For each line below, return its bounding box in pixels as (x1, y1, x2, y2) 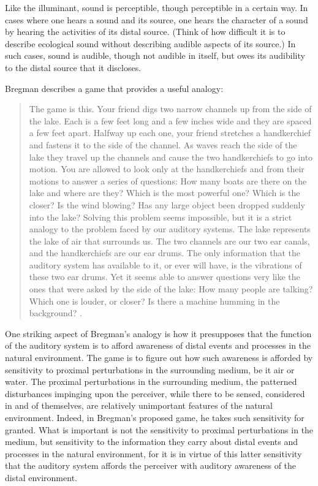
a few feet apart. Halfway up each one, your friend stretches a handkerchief (29, 126, 311, 139)
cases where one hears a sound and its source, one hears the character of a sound (5, 13, 308, 26)
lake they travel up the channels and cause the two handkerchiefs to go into (29, 150, 313, 163)
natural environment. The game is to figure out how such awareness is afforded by (5, 351, 313, 364)
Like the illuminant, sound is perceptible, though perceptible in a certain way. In (5, 1, 308, 13)
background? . (29, 306, 82, 319)
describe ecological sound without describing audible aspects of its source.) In (5, 37, 296, 50)
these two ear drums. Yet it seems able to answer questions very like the (29, 270, 300, 283)
